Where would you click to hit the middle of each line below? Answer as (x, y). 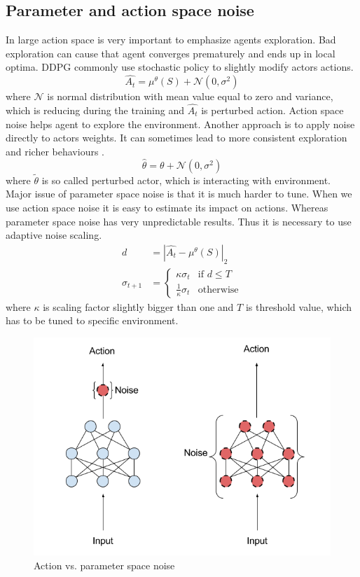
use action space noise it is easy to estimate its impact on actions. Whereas (167, 208)
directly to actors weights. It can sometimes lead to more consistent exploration (176, 138)
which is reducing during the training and (95, 110)
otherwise (218, 290)
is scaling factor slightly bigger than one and (138, 306)
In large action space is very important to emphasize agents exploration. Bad (171, 40)
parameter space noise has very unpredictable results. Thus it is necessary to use (179, 221)
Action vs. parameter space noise (104, 565)
